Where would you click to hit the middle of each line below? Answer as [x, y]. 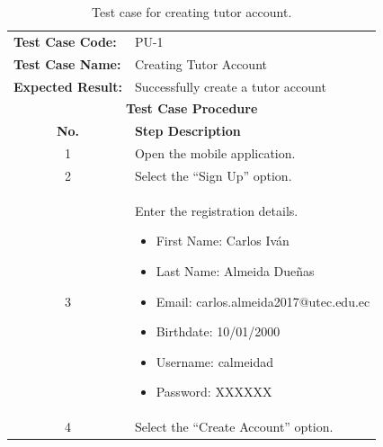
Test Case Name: [67, 63]
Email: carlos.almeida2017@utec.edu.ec [263, 301]
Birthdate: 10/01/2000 [218, 331]
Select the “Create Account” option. [234, 427]
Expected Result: [68, 86]
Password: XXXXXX [214, 392]
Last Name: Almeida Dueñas [235, 270]
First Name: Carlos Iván [223, 241]
